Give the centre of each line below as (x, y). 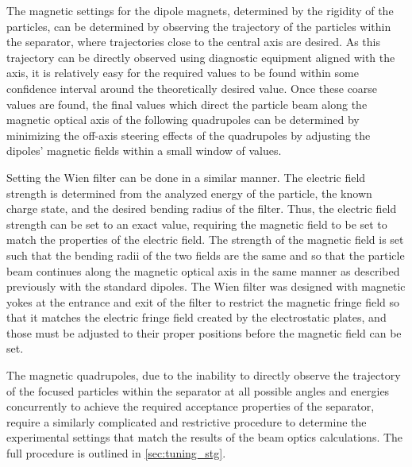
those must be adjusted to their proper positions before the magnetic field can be (204, 332)
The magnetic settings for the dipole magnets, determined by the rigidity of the (200, 10)
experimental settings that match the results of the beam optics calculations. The (205, 437)
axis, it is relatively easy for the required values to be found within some (183, 73)
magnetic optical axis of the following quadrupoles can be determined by (183, 120)
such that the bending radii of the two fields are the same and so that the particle (206, 255)
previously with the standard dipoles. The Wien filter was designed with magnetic (206, 286)
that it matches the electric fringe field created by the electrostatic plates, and (196, 317)
